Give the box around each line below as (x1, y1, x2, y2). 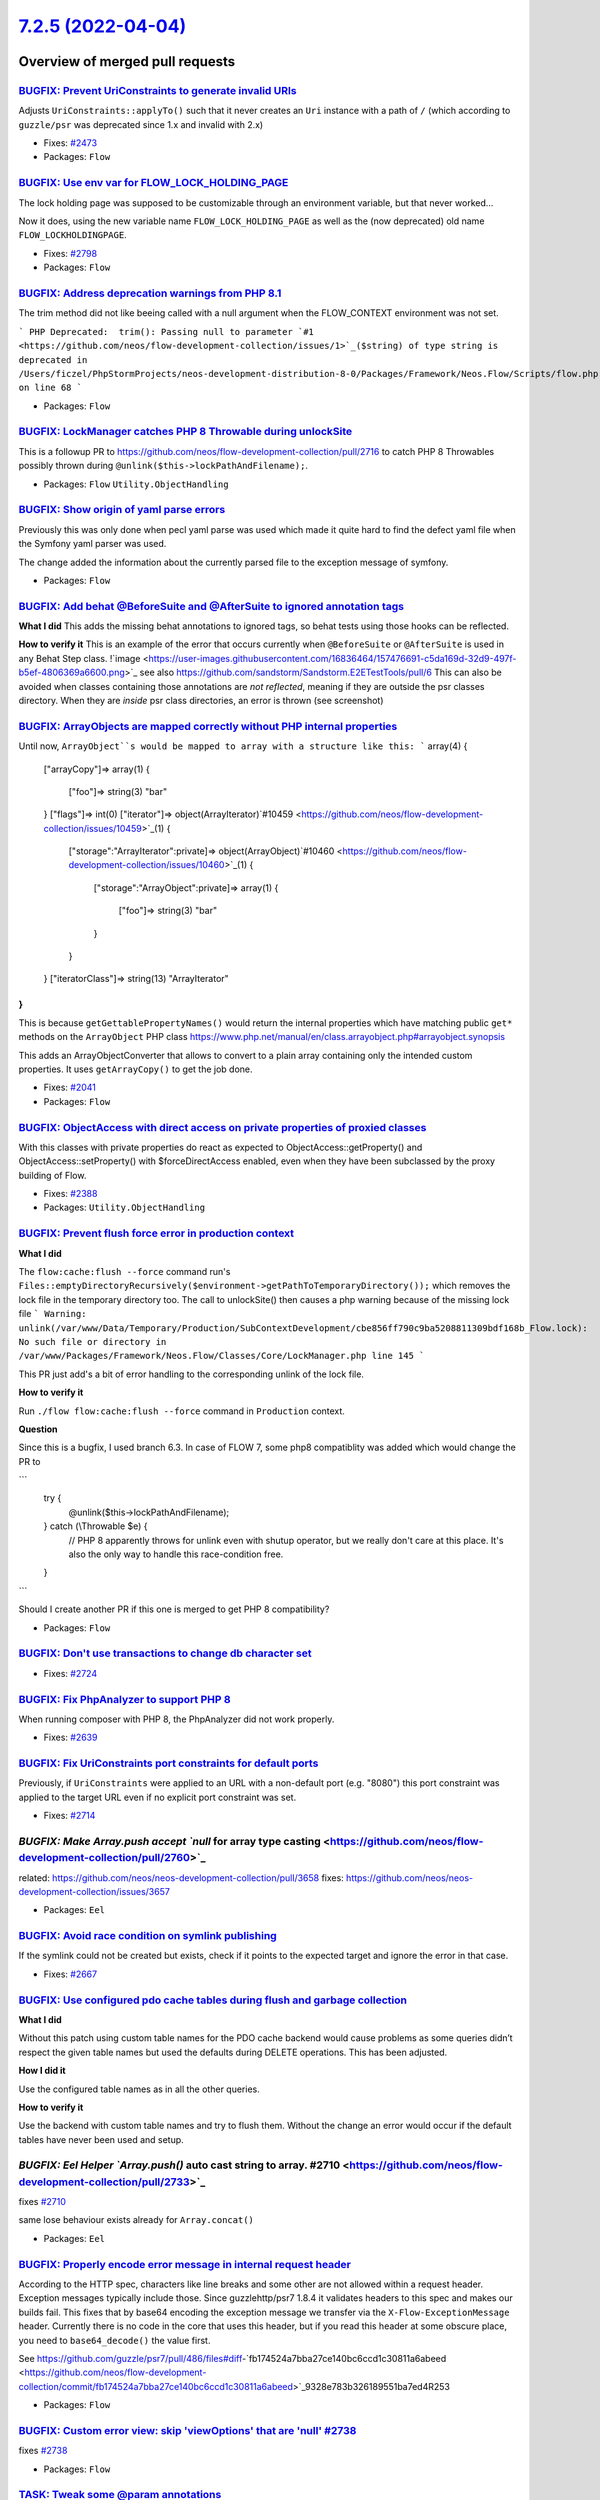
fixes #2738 (18, 2445, 68, 2457)
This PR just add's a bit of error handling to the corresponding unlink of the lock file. (18, 1368, 365, 1380)
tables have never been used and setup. (18, 2133, 184, 2145)
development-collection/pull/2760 (18, 1851, 190, 1865)
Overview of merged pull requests (18, 53, 236, 70)
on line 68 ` (18, 382, 83, 394)
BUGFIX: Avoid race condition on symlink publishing (18, 1929, 277, 1943)
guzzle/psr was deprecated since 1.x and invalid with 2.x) (18, 118, 264, 130)
